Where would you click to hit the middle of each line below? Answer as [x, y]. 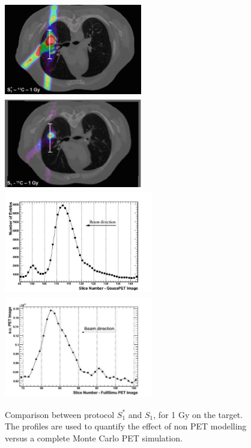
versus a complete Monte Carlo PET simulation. [94, 438]
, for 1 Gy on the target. [198, 414]
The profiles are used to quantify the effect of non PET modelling [126, 426]
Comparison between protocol [60, 414]
